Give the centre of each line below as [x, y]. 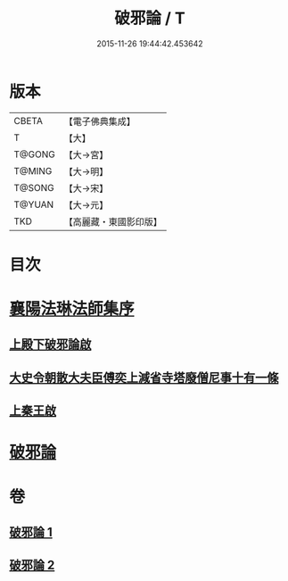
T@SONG [34, 187]
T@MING [33, 170]
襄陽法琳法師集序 [72, 309]
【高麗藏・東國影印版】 [113, 221]
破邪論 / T [150, 18]
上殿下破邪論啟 [50, 344]
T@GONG [34, 154]
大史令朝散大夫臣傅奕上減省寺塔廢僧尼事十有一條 [144, 377]
